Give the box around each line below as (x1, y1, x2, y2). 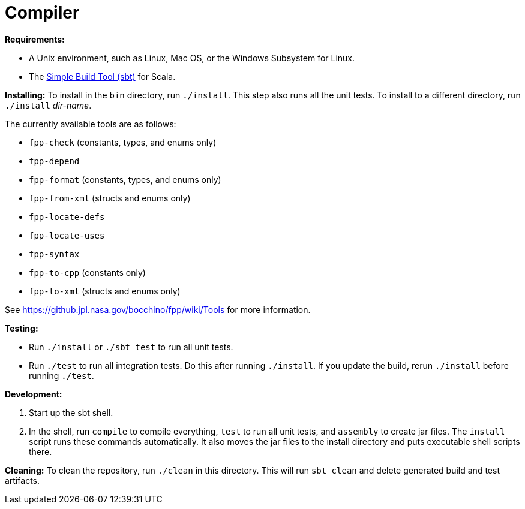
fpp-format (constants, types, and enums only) (29, 174, 221, 185)
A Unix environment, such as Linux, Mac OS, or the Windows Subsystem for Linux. (29, 52, 355, 63)
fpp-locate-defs (29, 212, 105, 222)
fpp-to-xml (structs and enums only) (29, 285, 181, 296)
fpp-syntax (29, 249, 80, 259)
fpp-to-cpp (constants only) (29, 267, 146, 278)
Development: (5, 388, 62, 399)
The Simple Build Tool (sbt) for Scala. (29, 71, 176, 82)
